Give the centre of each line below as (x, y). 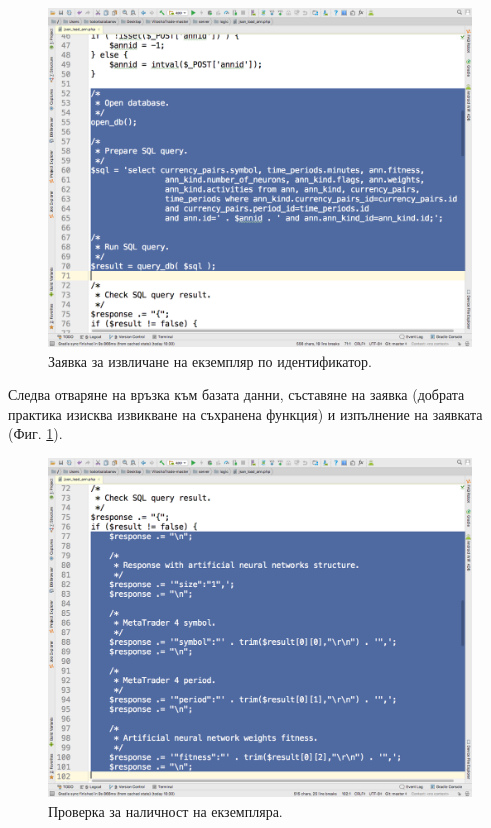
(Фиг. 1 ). (35, 433)
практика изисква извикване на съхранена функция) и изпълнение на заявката (245, 413)
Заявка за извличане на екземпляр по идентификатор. (210, 360)
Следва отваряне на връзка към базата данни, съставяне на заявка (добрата (236, 394)
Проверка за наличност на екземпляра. (165, 810)
